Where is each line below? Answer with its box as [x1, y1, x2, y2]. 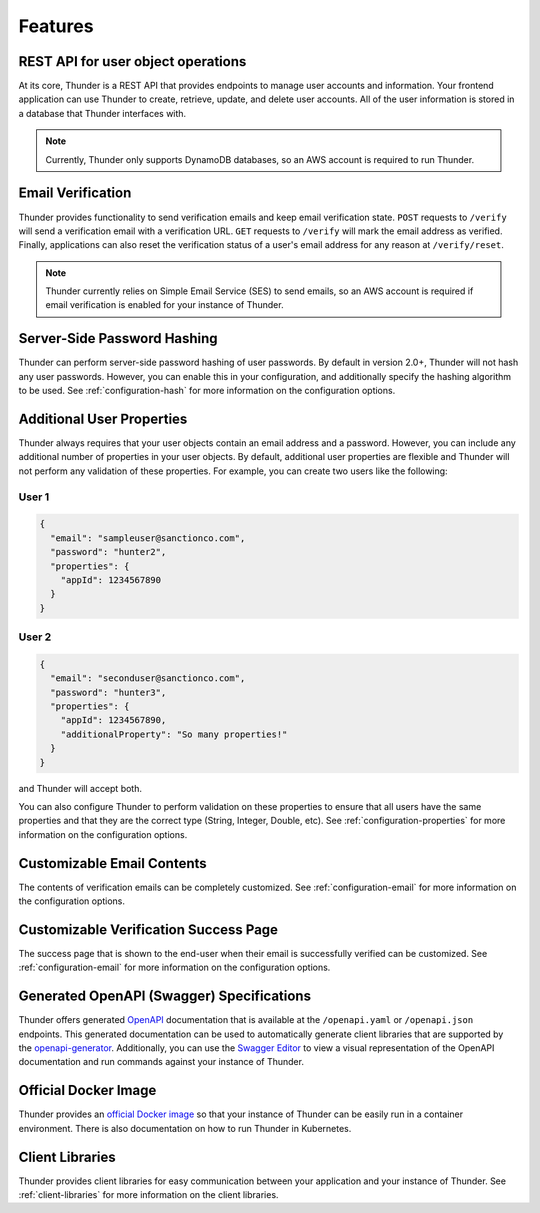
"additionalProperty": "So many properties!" [60, 728, 288, 740]
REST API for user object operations [18, 53, 247, 70]
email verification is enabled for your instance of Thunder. [45, 299, 284, 311]
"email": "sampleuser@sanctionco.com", [50, 532, 246, 544]
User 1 [18, 490, 50, 504]
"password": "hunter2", [50, 546, 167, 558]
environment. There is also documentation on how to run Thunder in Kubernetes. [18, 1122, 352, 1134]
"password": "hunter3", [50, 686, 167, 698]
